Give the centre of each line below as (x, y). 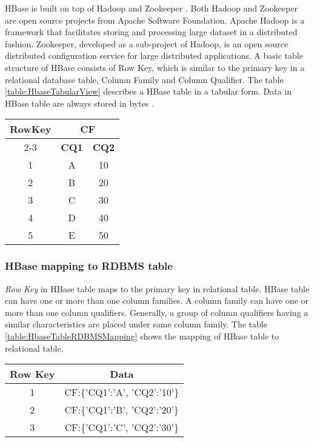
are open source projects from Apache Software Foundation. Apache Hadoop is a (155, 20)
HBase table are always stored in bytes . (79, 103)
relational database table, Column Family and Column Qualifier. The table (144, 79)
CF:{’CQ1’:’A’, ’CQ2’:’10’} (122, 392)
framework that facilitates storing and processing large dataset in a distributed (151, 32)
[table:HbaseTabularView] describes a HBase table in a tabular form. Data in (148, 91)
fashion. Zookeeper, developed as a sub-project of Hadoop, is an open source (147, 43)
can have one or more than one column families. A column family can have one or (157, 300)
